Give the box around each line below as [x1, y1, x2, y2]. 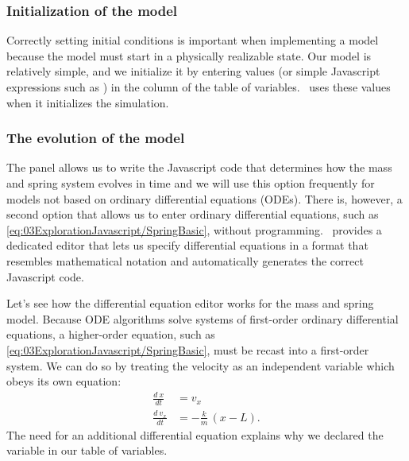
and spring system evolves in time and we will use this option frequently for [6, 175, 375, 191]
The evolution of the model [6, 128, 185, 148]
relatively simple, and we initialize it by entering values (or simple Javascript [6, 63, 380, 79]
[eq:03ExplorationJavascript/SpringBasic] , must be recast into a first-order [6, 341, 369, 358]
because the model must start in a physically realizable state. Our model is [6, 47, 372, 64]
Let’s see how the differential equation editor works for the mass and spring [6, 295, 374, 312]
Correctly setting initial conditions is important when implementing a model [6, 32, 379, 48]
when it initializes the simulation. [6, 94, 169, 110]
